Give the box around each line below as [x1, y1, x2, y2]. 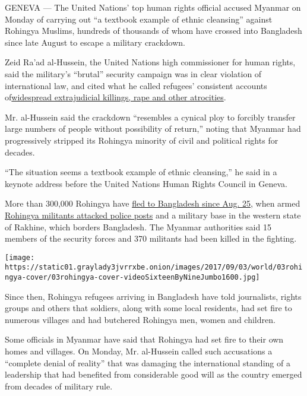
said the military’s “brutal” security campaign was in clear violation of [5, 67, 262, 80]
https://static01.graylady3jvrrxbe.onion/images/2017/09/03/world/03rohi [5, 263, 303, 272]
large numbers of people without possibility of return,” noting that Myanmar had [5, 122, 301, 135]
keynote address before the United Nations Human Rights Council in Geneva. [5, 177, 287, 189]
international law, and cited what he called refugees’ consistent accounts [5, 79, 267, 91]
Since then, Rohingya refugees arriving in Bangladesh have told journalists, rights [5, 290, 302, 302]
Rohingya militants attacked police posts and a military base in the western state [5, 208, 301, 221]
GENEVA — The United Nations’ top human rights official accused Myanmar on [5, 1, 301, 13]
